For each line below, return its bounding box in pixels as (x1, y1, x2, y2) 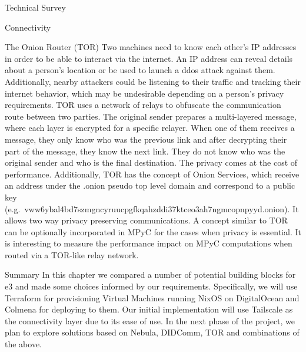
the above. (5, 338, 42, 350)
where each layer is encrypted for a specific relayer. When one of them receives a (5, 121, 295, 134)
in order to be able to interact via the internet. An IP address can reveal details (5, 52, 293, 64)
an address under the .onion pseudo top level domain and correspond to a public (5, 179, 295, 192)
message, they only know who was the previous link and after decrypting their (5, 133, 287, 145)
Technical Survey (5, 1, 66, 13)
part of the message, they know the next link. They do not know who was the (5, 144, 285, 157)
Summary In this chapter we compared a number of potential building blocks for (5, 268, 296, 281)
